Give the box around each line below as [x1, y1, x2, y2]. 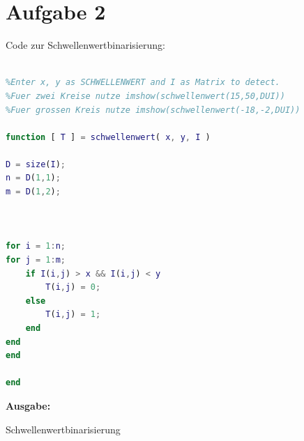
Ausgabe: [6, 398, 51, 412]
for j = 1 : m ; [6, 255, 66, 265]
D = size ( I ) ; [6, 159, 66, 169]
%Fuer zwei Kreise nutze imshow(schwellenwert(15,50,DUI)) [6, 91, 285, 101]
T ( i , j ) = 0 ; [45, 282, 101, 293]
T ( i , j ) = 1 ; [45, 309, 101, 320]
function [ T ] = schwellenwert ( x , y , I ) [6, 132, 211, 142]
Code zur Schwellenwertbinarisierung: [6, 38, 165, 52]
